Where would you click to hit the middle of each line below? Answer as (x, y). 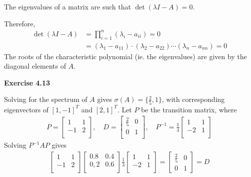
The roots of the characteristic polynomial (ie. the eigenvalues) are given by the (125, 56)
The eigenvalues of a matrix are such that (67, 6)
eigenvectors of (26, 109)
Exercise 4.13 (27, 82)
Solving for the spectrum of (46, 99)
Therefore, (20, 23)
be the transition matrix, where (189, 109)
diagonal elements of (35, 66)
